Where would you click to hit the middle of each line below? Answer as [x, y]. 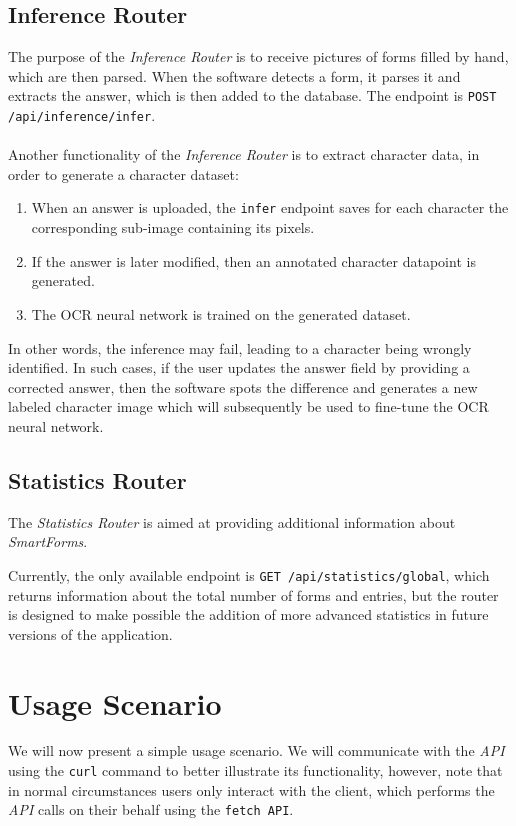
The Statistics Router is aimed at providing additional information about [232, 521]
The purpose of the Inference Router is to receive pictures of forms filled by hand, [258, 56]
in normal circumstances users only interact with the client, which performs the [251, 789]
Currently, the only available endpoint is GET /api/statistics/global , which [249, 574]
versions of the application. [90, 633]
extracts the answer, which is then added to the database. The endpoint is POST [252, 95]
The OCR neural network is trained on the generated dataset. [221, 313]
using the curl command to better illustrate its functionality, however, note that [255, 770]
